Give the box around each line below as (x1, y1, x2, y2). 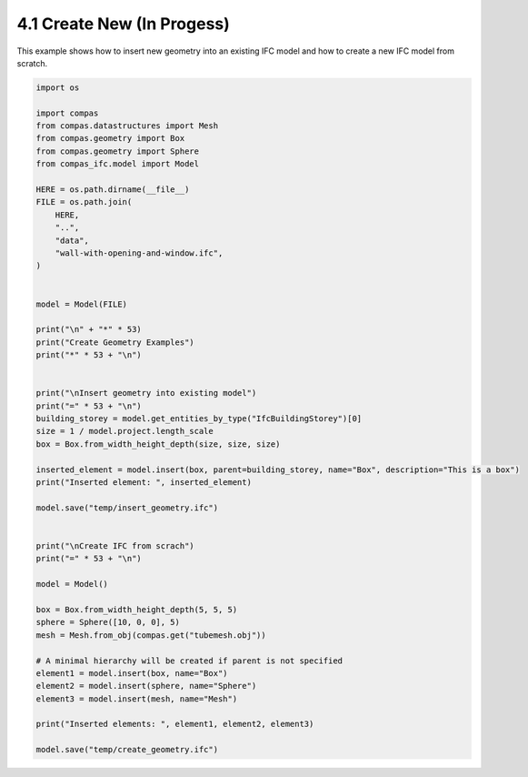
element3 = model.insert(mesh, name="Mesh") (35, 693, 238, 704)
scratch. (16, 57, 48, 68)
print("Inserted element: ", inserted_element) (35, 478, 252, 488)
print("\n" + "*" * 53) (35, 324, 143, 335)
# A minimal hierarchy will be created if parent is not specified (35, 655, 344, 666)
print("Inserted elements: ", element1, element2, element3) (35, 719, 314, 730)
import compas (35, 107, 99, 118)
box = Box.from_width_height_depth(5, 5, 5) (35, 604, 238, 614)
